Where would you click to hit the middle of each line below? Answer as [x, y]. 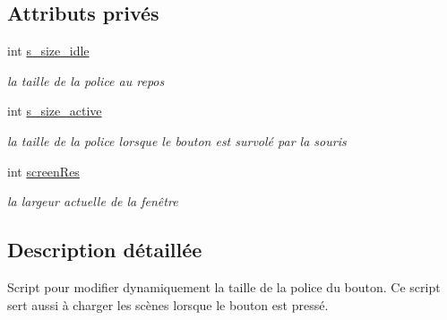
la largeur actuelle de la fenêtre [93, 201]
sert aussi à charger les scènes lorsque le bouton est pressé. [168, 304]
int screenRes [43, 171]
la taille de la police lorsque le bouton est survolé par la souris [177, 140]
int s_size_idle [48, 51]
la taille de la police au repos [86, 80]
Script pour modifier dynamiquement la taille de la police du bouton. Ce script [224, 286]
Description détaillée [105, 250]
